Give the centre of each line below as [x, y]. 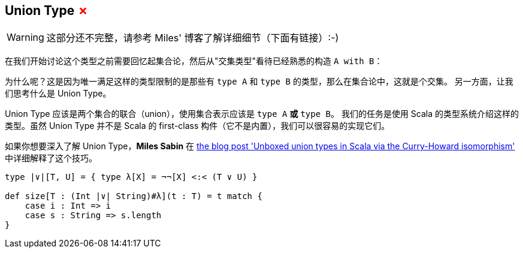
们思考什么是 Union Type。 [58, 94]
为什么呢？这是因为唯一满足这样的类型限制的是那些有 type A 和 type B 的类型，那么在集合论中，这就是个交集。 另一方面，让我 [259, 82]
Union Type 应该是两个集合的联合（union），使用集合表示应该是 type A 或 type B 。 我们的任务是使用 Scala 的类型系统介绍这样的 [262, 114]
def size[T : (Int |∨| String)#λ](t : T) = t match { [134, 196]
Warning [25, 37]
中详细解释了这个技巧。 [51, 158]
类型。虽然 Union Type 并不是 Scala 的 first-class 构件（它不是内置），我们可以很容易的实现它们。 [197, 126]
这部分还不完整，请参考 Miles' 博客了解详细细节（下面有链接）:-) [193, 38]
